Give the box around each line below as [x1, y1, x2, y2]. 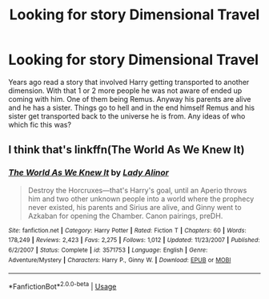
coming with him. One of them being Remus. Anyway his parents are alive [8, 94, 251, 103]
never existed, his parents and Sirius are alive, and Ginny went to [27, 202, 242, 212]
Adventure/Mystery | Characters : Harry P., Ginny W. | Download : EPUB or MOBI [8, 256, 231, 264]
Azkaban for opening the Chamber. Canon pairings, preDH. [27, 211, 223, 220]
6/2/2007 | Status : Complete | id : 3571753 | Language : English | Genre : [8, 246, 208, 254]
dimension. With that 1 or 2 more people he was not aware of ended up [8, 86, 243, 95]
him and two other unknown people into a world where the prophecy [27, 194, 255, 204]
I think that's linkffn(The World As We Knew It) [8, 143, 245, 157]
